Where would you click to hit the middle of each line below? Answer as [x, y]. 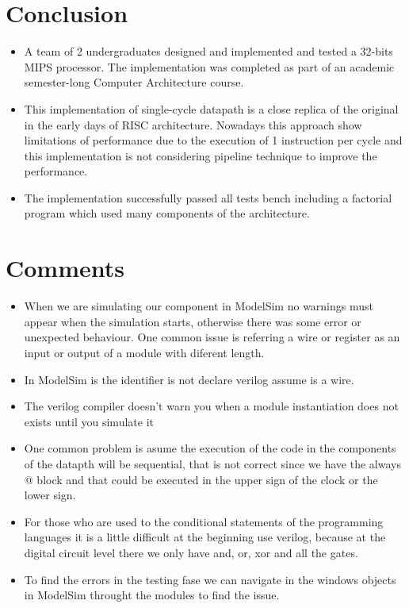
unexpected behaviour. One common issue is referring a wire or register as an [212, 337]
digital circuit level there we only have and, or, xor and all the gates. [191, 552]
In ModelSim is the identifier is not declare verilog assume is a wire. [189, 379]
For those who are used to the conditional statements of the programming [204, 521]
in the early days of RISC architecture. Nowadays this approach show [193, 124]
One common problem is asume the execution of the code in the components [210, 448]
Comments [65, 268]
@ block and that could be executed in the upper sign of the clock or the [201, 479]
